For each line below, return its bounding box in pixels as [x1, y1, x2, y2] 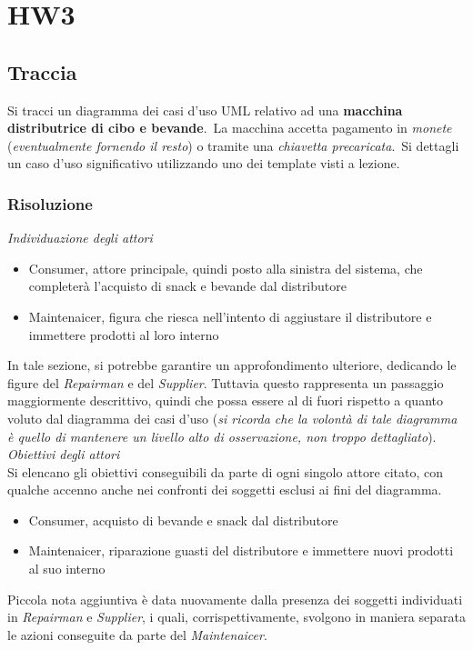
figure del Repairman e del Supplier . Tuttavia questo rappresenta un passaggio [7, 373, 444, 392]
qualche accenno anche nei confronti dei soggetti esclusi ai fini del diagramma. [7, 480, 442, 499]
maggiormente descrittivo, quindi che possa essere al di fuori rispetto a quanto [7, 391, 443, 410]
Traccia [7, 57, 77, 85]
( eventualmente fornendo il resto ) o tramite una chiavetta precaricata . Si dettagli [7, 135, 459, 155]
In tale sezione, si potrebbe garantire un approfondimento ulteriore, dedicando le [7, 355, 457, 375]
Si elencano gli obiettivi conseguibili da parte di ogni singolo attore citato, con [7, 462, 443, 481]
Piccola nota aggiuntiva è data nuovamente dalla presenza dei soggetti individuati [7, 589, 463, 608]
